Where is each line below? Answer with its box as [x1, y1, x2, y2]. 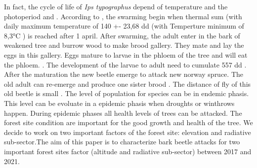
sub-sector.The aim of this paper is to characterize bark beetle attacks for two [4, 136, 240, 147]
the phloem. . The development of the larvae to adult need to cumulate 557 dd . [4, 59, 247, 69]
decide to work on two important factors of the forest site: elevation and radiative [4, 127, 251, 137]
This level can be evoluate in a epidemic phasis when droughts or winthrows [4, 98, 235, 108]
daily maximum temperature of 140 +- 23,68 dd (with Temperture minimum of [4, 21, 244, 31]
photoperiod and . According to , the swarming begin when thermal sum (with [4, 11, 242, 21]
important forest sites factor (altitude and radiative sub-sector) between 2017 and [4, 146, 252, 156]
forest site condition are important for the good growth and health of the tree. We [4, 117, 253, 128]
